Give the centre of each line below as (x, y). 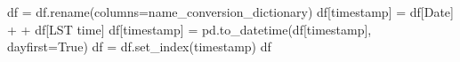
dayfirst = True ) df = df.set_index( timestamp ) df (139, 46)
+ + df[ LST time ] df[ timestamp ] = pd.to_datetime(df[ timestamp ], (190, 29)
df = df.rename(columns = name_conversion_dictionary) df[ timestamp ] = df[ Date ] (230, 12)
